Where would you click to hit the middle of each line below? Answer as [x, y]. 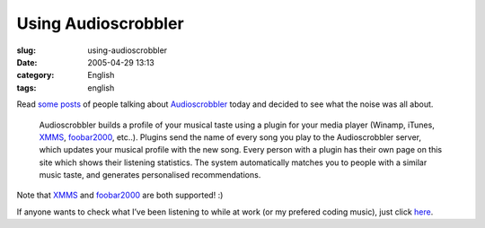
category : [35, 75]
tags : [26, 88]
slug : [26, 50]
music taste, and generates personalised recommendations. [150, 175]
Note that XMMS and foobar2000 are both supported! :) [120, 195]
